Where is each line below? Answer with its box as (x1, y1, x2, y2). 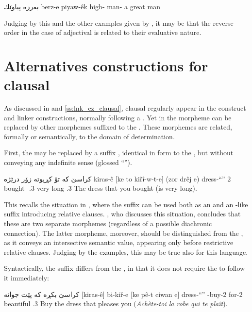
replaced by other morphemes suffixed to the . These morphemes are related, (4, 122, 232, 132)
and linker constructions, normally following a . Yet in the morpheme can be (4, 112, 232, 122)
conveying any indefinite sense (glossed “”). (4, 157, 132, 167)
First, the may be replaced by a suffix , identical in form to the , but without (4, 148, 234, 158)
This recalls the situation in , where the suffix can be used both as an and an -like (4, 199, 248, 209)
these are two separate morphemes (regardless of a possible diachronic (4, 218, 212, 229)
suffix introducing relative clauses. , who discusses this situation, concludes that (4, 209, 241, 219)
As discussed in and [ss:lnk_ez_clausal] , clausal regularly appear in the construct (4, 103, 246, 113)
